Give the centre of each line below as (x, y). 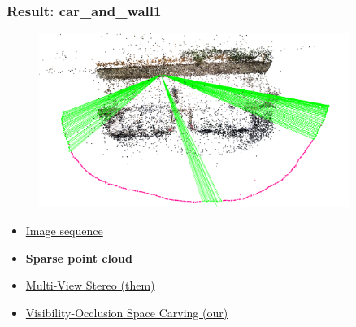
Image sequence (64, 231)
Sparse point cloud (79, 257)
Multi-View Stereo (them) (90, 285)
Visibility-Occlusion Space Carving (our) (127, 312)
